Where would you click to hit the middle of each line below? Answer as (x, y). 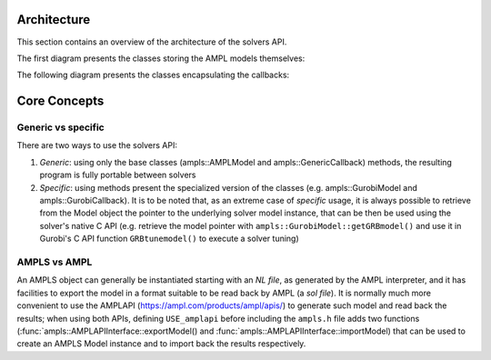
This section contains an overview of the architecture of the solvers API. (152, 42)
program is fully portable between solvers (118, 175)
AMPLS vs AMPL (55, 262)
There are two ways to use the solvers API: (97, 145)
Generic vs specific (60, 127)
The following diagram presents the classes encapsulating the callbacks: (153, 75)
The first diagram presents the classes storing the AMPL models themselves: (161, 58)
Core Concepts (60, 101)
